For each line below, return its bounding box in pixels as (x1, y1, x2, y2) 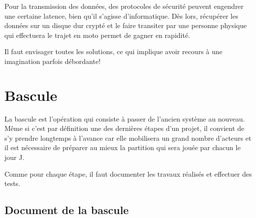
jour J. (4, 152, 25, 162)
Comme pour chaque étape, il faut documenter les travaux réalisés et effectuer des (4, 168, 252, 179)
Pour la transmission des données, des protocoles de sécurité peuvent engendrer (4, 1, 244, 11)
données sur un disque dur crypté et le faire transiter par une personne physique (4, 20, 247, 31)
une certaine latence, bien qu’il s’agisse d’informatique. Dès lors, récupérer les (4, 10, 238, 21)
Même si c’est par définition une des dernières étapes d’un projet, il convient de (4, 123, 245, 133)
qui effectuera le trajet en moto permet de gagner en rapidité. (4, 30, 191, 40)
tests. (4, 178, 21, 188)
